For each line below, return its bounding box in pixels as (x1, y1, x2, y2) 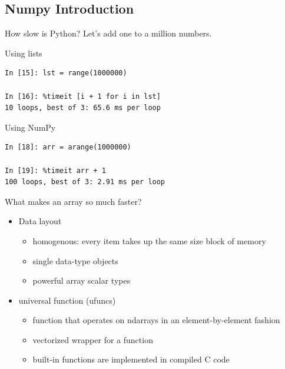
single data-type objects (32, 254, 118, 267)
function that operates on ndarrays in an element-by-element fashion (32, 314, 280, 326)
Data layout (18, 215, 62, 227)
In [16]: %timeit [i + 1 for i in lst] (5, 92, 161, 101)
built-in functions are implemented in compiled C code (32, 353, 230, 365)
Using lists (5, 46, 42, 59)
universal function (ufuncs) (18, 294, 116, 306)
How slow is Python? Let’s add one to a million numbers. (5, 27, 212, 39)
